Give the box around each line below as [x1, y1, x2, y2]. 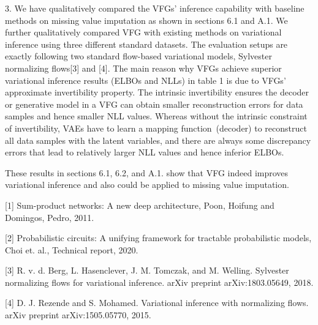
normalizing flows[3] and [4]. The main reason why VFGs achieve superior [5, 61, 282, 74]
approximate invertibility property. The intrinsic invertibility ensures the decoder [5, 86, 309, 99]
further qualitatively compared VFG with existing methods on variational [5, 26, 282, 39]
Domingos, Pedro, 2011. [5, 211, 94, 223]
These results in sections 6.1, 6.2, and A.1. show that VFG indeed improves [5, 166, 289, 179]
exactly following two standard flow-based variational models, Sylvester [5, 50, 272, 62]
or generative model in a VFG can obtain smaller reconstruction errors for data [5, 97, 303, 110]
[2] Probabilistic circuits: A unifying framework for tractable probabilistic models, [5, 231, 312, 244]
